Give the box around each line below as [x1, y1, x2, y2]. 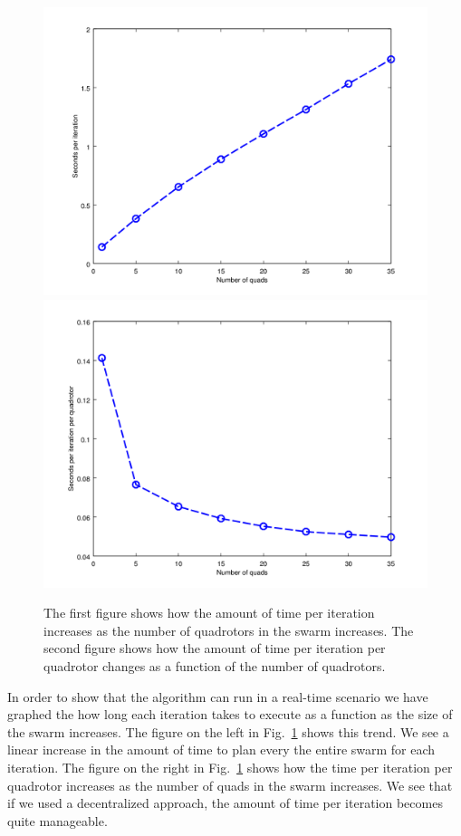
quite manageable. [7, 811, 108, 830]
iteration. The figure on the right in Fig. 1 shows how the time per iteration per [7, 757, 453, 776]
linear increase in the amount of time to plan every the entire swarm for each [7, 740, 436, 759]
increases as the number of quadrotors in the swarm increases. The [43, 620, 414, 639]
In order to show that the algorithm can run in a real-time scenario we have [7, 687, 428, 706]
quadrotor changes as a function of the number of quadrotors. [43, 656, 386, 675]
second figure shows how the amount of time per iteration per [43, 639, 386, 658]
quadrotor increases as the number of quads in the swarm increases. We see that [7, 775, 453, 794]
